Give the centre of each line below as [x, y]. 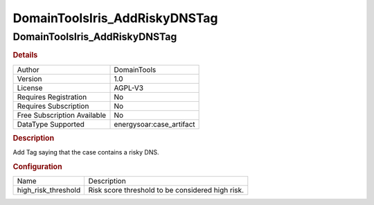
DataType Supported [51, 124]
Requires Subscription [53, 106]
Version [29, 78]
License [30, 88]
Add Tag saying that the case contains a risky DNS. [86, 152]
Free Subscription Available [62, 115]
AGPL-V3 [129, 88]
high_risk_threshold [49, 190]
